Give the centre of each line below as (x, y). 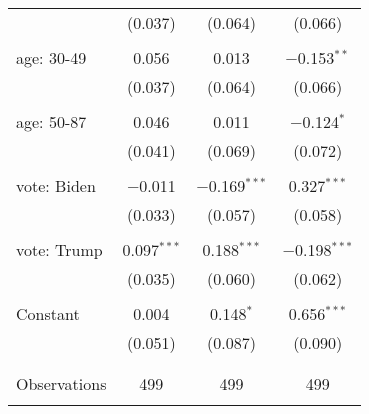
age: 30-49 (51, 57)
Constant (48, 313)
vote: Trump (59, 249)
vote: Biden (56, 185)
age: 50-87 (51, 121)
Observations (61, 383)
